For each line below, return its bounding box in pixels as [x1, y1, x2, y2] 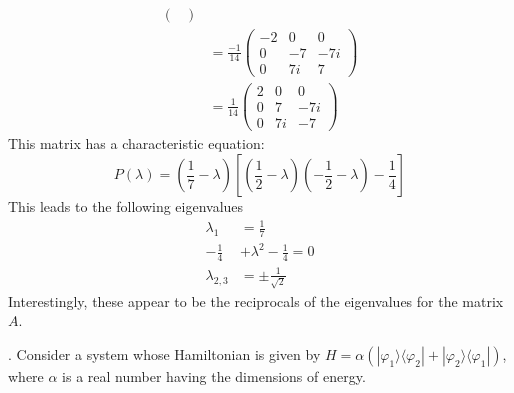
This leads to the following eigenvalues [8, 196, 244, 216]
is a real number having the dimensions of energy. [62, 365, 366, 386]
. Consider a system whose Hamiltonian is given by [8, 343, 321, 364]
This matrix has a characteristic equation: [8, 133, 265, 154]
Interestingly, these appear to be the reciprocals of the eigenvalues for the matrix [8, 290, 504, 311]
